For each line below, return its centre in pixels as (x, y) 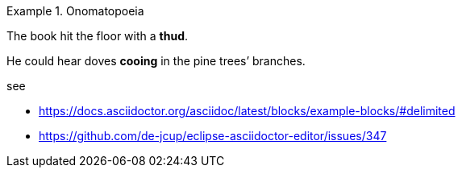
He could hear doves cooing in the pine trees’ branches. (156, 61)
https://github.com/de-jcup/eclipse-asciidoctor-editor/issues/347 (213, 136)
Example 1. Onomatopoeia (75, 11)
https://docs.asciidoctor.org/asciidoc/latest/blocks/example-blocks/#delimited (247, 111)
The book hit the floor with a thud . (98, 36)
